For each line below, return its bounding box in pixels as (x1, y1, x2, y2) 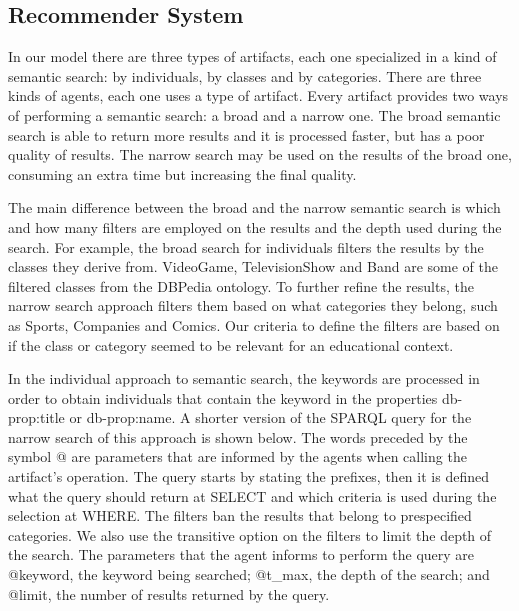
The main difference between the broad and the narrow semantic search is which (8, 197, 501, 218)
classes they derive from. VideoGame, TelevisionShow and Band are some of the (8, 256, 498, 277)
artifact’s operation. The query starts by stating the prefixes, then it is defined (8, 466, 489, 487)
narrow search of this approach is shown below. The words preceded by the (8, 426, 468, 447)
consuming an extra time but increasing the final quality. (8, 163, 357, 184)
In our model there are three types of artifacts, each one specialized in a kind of (8, 46, 497, 67)
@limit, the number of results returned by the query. (8, 583, 330, 604)
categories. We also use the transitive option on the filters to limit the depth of (8, 524, 492, 545)
